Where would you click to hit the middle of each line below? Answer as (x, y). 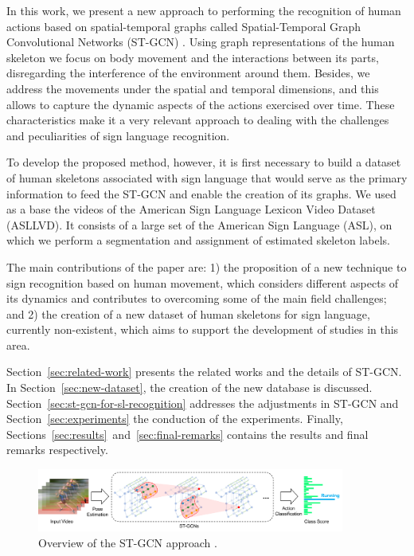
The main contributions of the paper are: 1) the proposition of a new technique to (207, 266)
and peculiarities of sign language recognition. (118, 135)
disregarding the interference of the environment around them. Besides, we (188, 73)
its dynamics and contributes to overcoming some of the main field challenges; (197, 298)
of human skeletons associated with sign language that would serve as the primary (207, 177)
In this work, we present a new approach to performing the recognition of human (204, 10)
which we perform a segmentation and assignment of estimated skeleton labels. (198, 240)
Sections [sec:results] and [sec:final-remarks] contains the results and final (187, 434)
